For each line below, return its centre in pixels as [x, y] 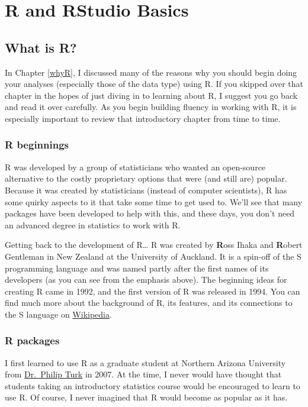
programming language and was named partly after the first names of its [137, 268]
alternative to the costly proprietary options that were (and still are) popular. [146, 178]
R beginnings [37, 145]
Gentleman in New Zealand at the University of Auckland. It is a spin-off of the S [153, 256]
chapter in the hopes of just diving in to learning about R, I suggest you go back [151, 95]
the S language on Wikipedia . [58, 314]
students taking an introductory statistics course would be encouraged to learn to [153, 385]
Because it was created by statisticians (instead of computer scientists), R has [146, 190]
